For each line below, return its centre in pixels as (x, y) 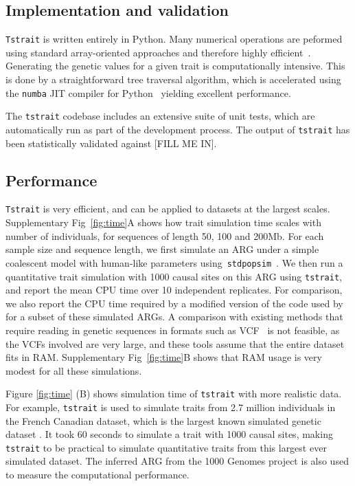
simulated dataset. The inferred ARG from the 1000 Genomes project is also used (177, 461)
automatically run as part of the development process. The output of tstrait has (178, 129)
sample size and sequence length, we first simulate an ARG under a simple (162, 249)
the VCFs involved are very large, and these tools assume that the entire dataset (175, 343)
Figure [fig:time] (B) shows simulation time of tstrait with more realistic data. (174, 394)
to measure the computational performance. (98, 475)
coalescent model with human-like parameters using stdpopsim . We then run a (174, 262)
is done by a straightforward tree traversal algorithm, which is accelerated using (173, 79)
